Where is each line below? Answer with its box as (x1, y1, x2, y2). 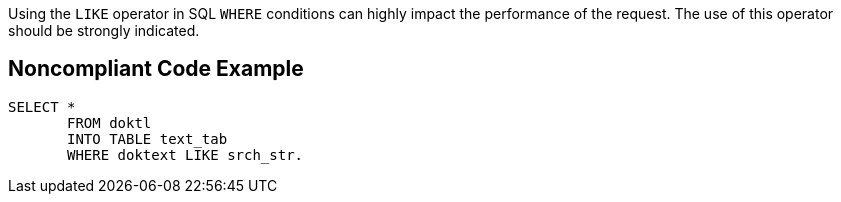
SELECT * (8, 98, 76, 115)
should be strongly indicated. (8, 22, 200, 39)
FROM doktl (67, 114, 152, 131)
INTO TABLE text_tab (67, 130, 228, 147)
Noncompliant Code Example (8, 56, 304, 82)
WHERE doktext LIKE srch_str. (67, 146, 304, 163)
